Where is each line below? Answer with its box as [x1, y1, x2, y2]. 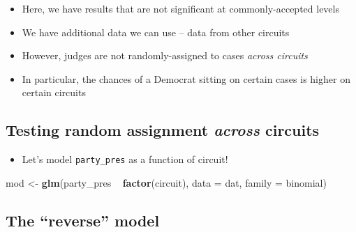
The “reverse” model [6, 209, 160, 231]
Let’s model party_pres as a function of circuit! [22, 152, 228, 167]
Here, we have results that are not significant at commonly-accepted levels [22, 1, 339, 15]
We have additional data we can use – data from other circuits [22, 24, 290, 39]
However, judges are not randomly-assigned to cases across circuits [22, 48, 308, 63]
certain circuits [22, 85, 86, 100]
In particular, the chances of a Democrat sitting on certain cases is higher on [22, 71, 350, 86]
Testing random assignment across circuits [6, 119, 320, 141]
